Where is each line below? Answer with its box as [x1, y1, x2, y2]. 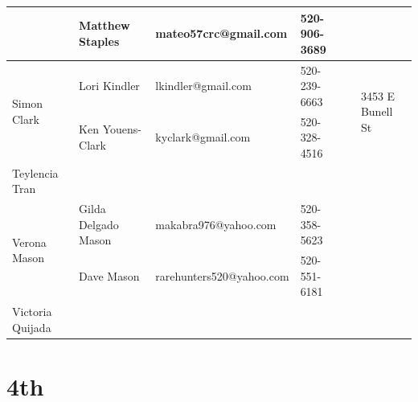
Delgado [79, 215, 119, 232]
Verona [12, 233, 47, 250]
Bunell [360, 103, 393, 120]
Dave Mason [79, 267, 140, 284]
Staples [79, 32, 120, 49]
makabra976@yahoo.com [155, 215, 277, 232]
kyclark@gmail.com [155, 129, 251, 146]
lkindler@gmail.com [155, 77, 252, 94]
